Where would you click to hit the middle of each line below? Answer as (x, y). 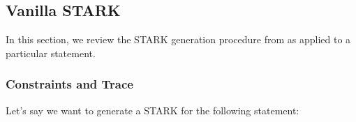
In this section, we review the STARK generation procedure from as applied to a (178, 39)
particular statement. (51, 53)
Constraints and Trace (69, 84)
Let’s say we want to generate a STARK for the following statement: (153, 110)
